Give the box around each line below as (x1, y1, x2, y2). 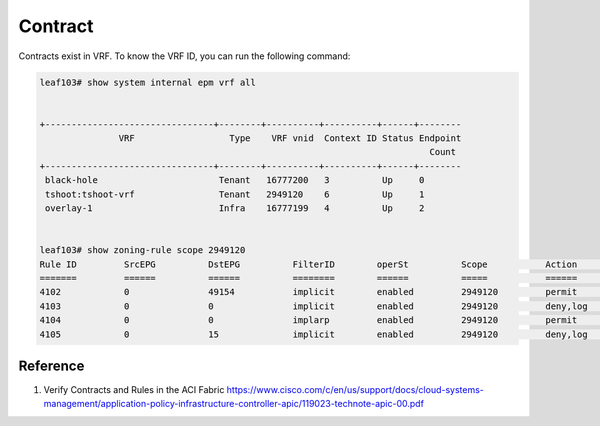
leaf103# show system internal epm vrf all (39, 76, 257, 88)
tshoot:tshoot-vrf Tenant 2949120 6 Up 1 (45, 188, 425, 200)
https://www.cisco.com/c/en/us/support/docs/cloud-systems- (226, 384, 485, 396)
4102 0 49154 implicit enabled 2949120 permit (39, 286, 578, 298)
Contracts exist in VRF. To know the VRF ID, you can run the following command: (18, 50, 351, 62)
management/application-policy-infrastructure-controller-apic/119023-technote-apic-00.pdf (43, 398, 425, 410)
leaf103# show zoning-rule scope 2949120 (39, 245, 246, 256)
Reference (18, 357, 85, 374)
